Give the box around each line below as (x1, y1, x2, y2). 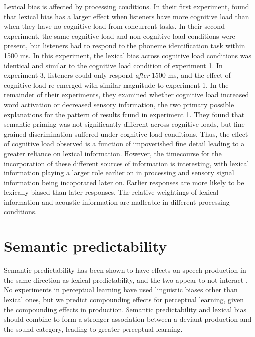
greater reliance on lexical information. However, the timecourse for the (4, 148, 222, 158)
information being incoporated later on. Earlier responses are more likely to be (4, 177, 244, 187)
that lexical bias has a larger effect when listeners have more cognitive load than (4, 11, 249, 21)
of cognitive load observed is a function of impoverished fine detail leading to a (4, 138, 245, 149)
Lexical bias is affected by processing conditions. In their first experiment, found (4, 1, 249, 11)
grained (4, 128, 27, 139)
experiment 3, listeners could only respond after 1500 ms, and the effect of (4, 70, 231, 80)
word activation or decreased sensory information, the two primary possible (4, 99, 234, 109)
